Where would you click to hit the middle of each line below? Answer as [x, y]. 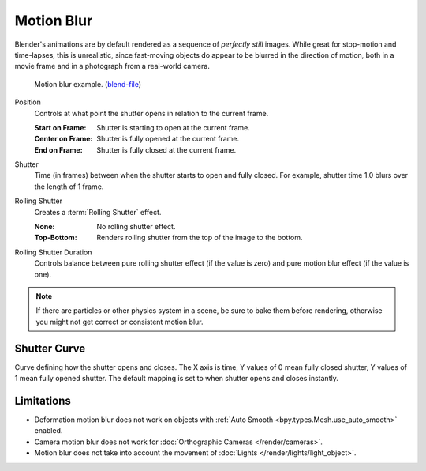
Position [28, 102]
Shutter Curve [50, 348]
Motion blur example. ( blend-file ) [88, 84]
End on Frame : [58, 149]
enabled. [49, 431]
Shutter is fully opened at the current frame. [168, 139]
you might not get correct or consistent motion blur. [120, 322]
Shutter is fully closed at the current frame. [166, 149]
